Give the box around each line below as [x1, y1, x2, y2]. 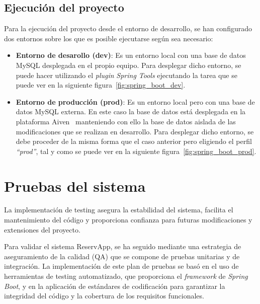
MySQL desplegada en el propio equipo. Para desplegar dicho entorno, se [16, 59, 241, 70]
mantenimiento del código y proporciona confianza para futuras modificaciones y [4, 214, 252, 225]
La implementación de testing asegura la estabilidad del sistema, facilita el [4, 204, 233, 215]
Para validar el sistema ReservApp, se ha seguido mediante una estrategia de [4, 241, 241, 252]
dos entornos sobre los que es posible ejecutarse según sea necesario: [4, 33, 213, 43]
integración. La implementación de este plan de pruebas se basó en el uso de [4, 261, 239, 271]
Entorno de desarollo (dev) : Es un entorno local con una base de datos [16, 50, 246, 60]
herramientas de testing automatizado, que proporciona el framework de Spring [4, 271, 248, 281]
